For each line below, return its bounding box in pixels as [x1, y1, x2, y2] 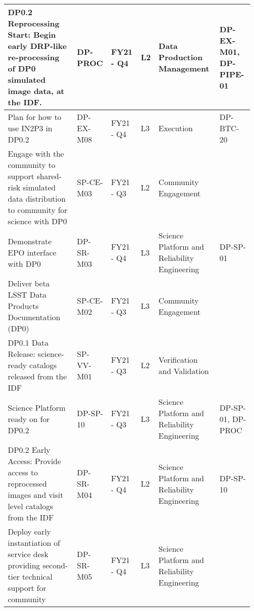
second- [42, 560, 68, 571]
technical [22, 571, 53, 582]
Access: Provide [8, 455, 61, 467]
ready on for [8, 413, 50, 424]
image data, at [8, 85, 64, 96]
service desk [8, 548, 48, 560]
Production [158, 51, 203, 63]
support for [8, 582, 46, 593]
